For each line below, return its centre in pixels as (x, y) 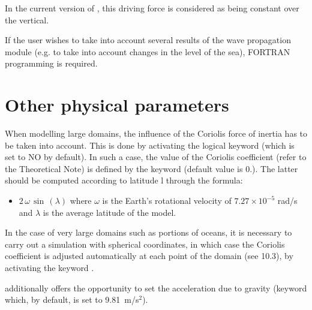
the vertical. (27, 19)
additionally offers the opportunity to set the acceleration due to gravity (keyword (156, 288)
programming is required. (51, 63)
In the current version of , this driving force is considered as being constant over (152, 8)
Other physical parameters (117, 105)
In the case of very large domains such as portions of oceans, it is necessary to (148, 232)
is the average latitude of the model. (109, 212)
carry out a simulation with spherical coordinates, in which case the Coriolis (145, 244)
